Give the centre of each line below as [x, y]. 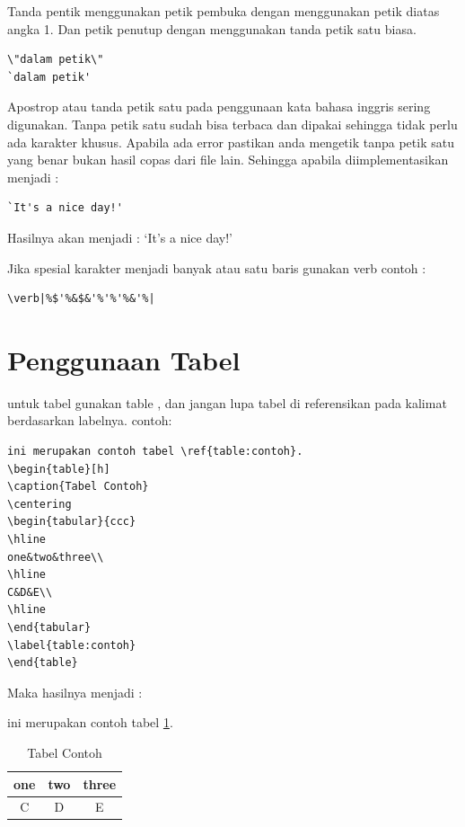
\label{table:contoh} [72, 645]
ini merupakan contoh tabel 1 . [90, 722]
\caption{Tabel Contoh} [78, 487]
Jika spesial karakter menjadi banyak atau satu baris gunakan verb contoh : [217, 267]
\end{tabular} [49, 627]
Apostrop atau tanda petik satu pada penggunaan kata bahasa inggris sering [219, 107]
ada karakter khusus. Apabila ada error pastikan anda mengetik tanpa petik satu [231, 142]
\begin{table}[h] [59, 469]
